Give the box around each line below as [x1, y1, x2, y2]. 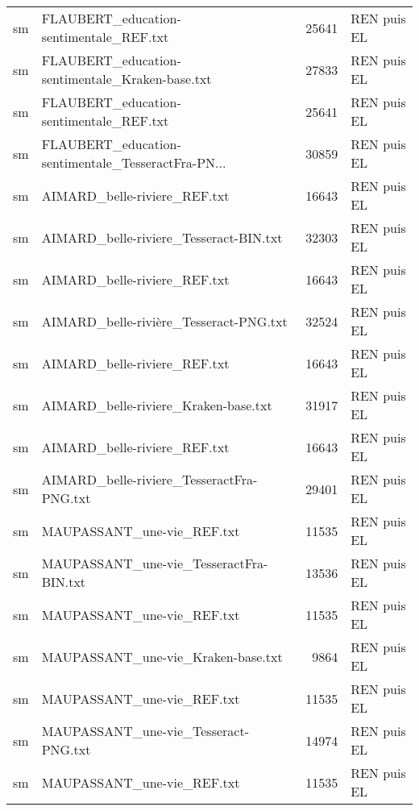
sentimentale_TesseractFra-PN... [41, 153, 226, 172]
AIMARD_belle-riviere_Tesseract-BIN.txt [41, 227, 283, 247]
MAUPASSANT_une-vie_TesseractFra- [41, 554, 268, 572]
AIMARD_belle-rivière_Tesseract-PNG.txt [41, 311, 288, 331]
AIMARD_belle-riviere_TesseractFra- [41, 470, 258, 489]
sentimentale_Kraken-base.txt [41, 69, 212, 88]
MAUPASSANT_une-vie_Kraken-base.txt [41, 647, 283, 666]
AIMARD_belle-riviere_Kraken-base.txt [41, 395, 272, 414]
